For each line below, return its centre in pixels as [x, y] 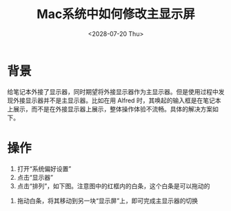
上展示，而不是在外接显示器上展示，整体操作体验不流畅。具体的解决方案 [110, 109]
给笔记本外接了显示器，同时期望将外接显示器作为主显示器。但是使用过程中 [113, 91]
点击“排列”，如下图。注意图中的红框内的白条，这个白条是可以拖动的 [113, 186]
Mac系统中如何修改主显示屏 [116, 14]
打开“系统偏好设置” [44, 168]
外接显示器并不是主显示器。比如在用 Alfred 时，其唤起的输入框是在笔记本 [117, 100]
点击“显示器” [35, 177]
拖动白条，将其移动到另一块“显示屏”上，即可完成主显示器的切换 [108, 201]
